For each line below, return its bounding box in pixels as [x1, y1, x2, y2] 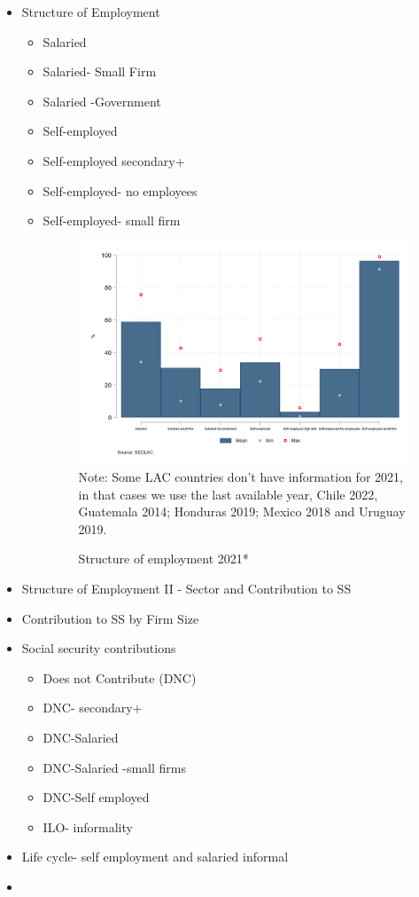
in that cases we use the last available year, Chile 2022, [78, 484, 378, 503]
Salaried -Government [43, 91, 161, 110]
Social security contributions [21, 639, 176, 657]
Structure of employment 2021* [78, 549, 249, 568]
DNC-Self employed [43, 788, 150, 807]
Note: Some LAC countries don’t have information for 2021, [78, 468, 403, 486]
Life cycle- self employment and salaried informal [21, 847, 289, 866]
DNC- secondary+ [43, 698, 143, 717]
